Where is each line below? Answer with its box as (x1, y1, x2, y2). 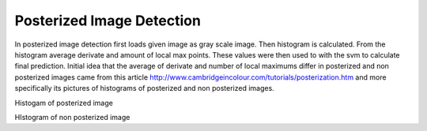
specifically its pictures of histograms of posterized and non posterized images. (14, 84, 274, 93)
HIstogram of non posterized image (14, 112, 130, 122)
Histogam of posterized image (14, 98, 114, 107)
